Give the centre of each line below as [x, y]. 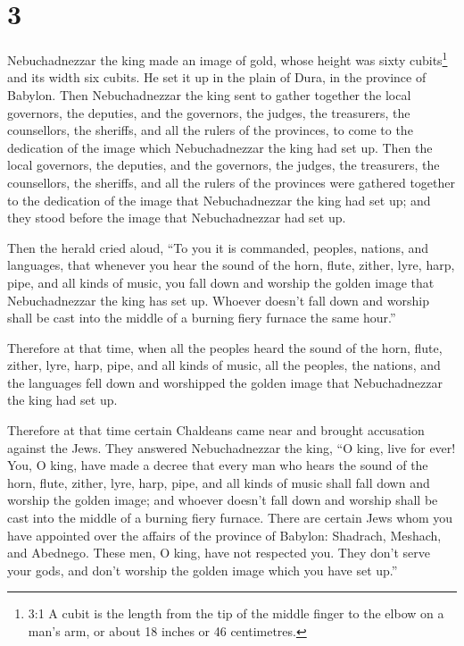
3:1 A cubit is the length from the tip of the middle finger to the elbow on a [236, 613]
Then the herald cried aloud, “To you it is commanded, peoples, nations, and [218, 247]
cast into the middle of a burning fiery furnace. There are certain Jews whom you [230, 518]
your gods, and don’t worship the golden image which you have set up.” [203, 570]
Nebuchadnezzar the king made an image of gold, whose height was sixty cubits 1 [228, 59]
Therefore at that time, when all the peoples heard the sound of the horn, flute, [225, 347]
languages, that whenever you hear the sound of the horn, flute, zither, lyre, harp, [231, 265]
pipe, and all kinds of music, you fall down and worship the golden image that [221, 282]
